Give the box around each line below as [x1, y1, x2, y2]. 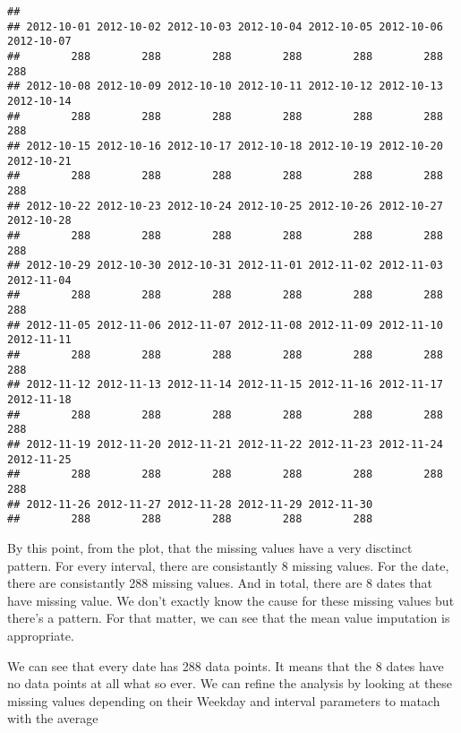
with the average [7, 709, 98, 728]
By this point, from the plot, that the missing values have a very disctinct [7, 538, 413, 556]
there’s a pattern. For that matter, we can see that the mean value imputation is [7, 608, 450, 627]
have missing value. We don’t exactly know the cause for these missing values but [7, 591, 455, 609]
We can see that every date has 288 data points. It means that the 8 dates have [7, 656, 444, 675]
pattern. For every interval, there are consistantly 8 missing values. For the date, [7, 556, 449, 574]
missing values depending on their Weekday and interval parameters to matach [7, 691, 440, 710]
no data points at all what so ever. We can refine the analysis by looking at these [7, 674, 453, 693]
